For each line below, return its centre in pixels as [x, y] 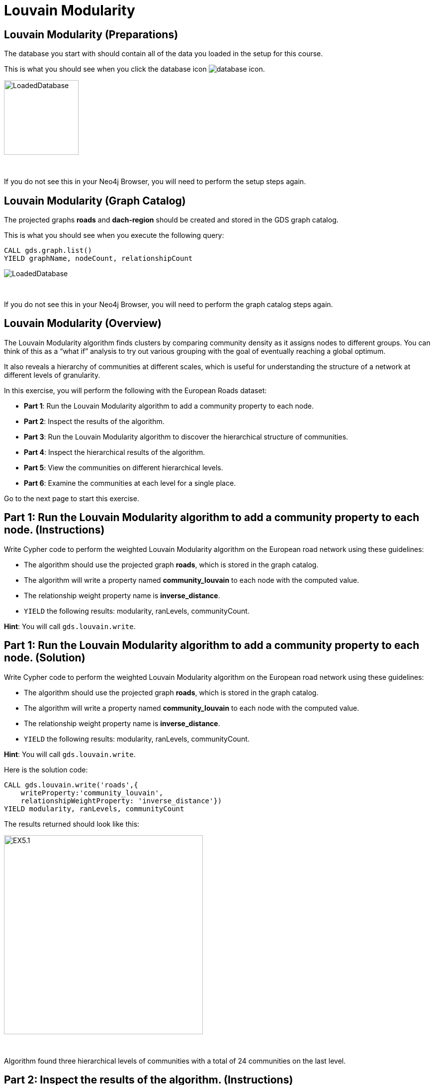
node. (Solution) [45, 658]
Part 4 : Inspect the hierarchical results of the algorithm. [115, 452]
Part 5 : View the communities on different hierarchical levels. [124, 467]
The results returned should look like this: [72, 824]
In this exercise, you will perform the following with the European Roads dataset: [135, 390]
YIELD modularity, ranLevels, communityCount [94, 809]
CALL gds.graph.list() [48, 251]
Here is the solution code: [46, 769]
